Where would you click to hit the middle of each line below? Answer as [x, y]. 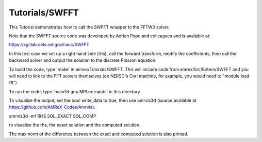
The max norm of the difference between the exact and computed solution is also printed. [99, 134]
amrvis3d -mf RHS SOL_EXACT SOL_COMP [53, 116]
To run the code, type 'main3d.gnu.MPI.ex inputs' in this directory [74, 91]
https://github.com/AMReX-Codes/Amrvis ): [52, 107]
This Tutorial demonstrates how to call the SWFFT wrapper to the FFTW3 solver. [89, 27]
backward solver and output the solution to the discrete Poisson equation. [83, 60]
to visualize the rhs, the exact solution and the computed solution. [75, 125]
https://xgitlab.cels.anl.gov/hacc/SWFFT [49, 45]
